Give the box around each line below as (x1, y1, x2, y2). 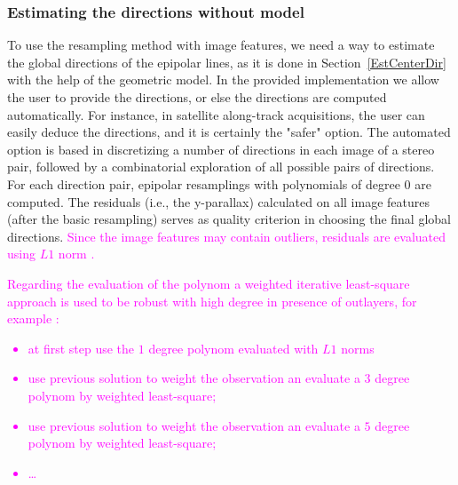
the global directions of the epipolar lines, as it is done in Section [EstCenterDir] (7, 52, 446, 71)
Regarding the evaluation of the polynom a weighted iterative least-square (7, 274, 410, 292)
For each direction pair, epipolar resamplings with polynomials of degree (7, 174, 400, 193)
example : (7, 309, 59, 328)
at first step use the (28, 338, 135, 357)
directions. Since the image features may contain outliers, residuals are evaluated (7, 227, 446, 245)
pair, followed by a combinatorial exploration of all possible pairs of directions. (7, 157, 435, 176)
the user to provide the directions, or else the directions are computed (7, 88, 387, 106)
